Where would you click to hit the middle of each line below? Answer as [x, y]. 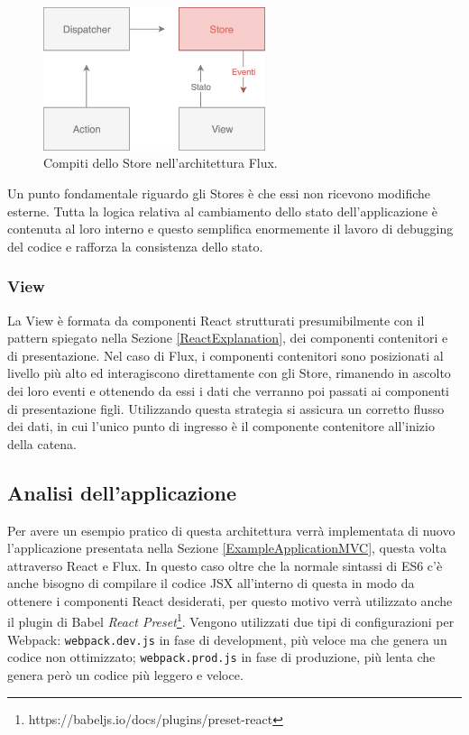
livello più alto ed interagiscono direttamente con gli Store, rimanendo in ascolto [229, 373]
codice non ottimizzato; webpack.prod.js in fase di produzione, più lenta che [221, 657]
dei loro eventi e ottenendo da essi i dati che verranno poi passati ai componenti [229, 390]
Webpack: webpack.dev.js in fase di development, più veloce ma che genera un [227, 639]
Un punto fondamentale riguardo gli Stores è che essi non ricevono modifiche [219, 193]
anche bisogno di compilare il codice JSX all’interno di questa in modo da [211, 583]
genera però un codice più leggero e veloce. [125, 675]
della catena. [42, 443]
